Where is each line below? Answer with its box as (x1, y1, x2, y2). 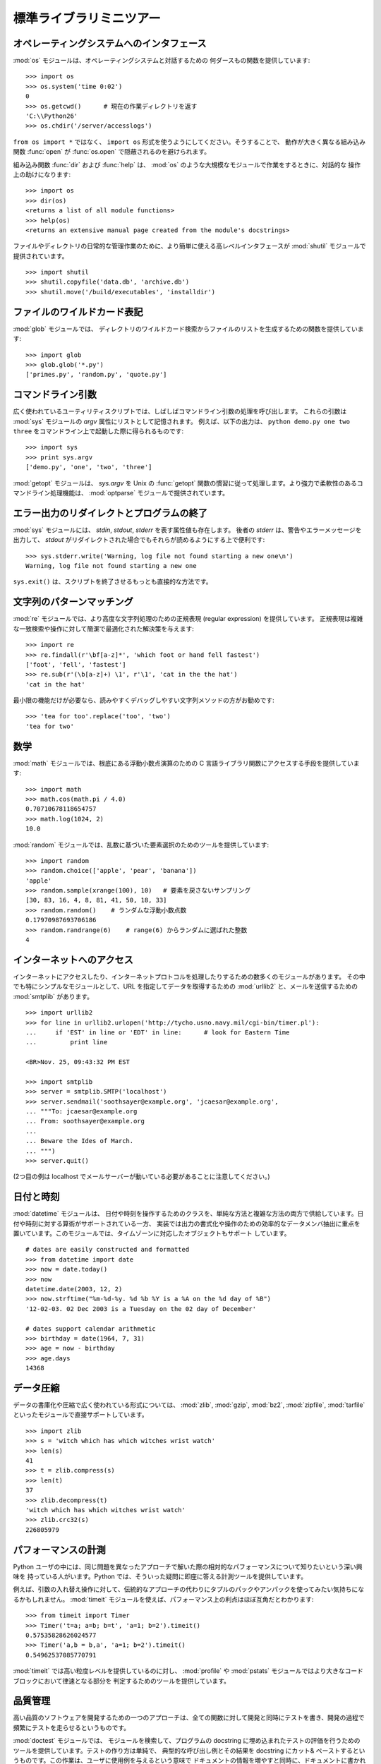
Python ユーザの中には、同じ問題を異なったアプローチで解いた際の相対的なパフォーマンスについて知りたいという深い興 (13, 1562, 363, 1571)
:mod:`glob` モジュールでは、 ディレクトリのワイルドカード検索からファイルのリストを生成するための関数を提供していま (13, 325, 364, 333)
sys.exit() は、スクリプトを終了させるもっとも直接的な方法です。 (13, 577, 212, 586)
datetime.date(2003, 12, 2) (25, 1285, 123, 1293)
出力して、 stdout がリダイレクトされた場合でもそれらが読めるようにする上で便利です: (13, 536, 265, 544)
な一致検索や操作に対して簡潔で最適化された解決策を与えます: (13, 624, 194, 633)
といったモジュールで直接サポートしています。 (13, 1410, 148, 1419)
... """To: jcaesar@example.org (25, 1108, 138, 1116)
